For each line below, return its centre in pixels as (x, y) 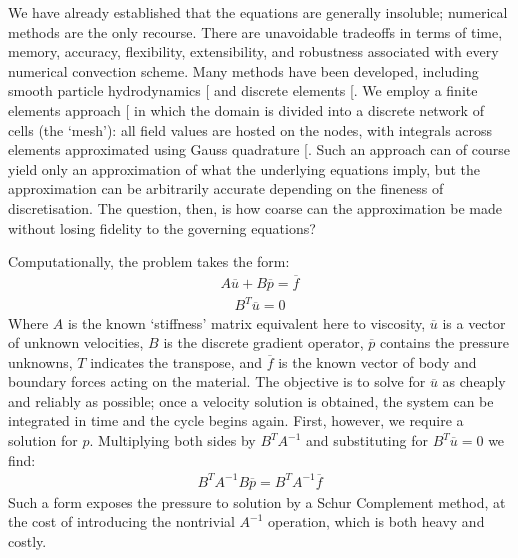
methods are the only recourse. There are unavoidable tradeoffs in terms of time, (255, 31)
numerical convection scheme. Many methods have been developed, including (243, 70)
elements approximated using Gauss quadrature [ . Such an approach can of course (259, 149)
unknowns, (40, 361)
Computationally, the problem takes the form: (149, 261)
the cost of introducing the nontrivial (121, 521)
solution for (43, 440)
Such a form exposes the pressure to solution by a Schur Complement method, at (257, 501)
